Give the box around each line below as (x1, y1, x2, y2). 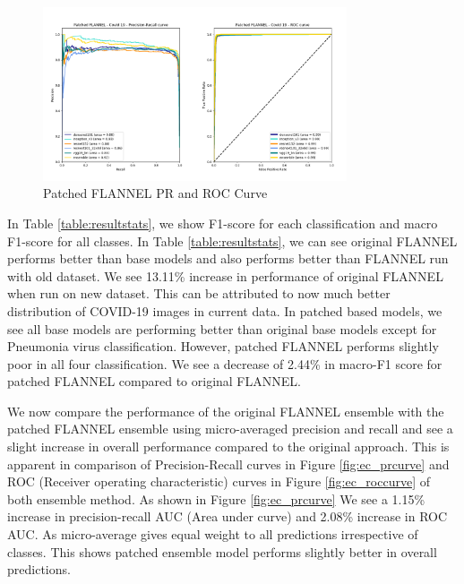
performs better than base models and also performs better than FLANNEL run (7, 249, 449, 268)
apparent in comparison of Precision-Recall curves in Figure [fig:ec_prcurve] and (7, 454, 450, 473)
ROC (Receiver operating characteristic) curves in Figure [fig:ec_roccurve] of (7, 472, 430, 491)
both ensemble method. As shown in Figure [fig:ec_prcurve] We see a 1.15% (7, 489, 425, 508)
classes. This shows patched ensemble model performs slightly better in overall (7, 542, 437, 561)
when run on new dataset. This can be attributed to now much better (7, 284, 391, 303)
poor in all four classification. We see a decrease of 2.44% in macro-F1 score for (7, 354, 443, 373)
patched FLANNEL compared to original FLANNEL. (7, 372, 301, 391)
